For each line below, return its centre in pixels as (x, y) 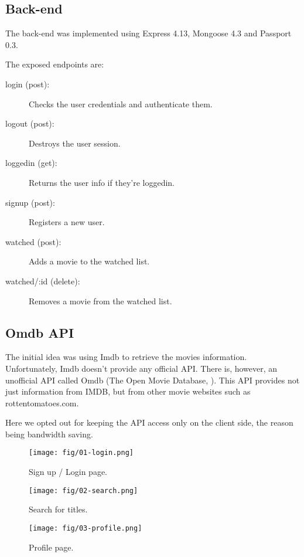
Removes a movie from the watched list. (100, 300)
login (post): (28, 84)
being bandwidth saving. (49, 434)
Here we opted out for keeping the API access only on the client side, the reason (149, 422)
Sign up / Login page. (68, 472)
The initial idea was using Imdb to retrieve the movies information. (126, 357)
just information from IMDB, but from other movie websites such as (128, 391)
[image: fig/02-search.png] (83, 490)
